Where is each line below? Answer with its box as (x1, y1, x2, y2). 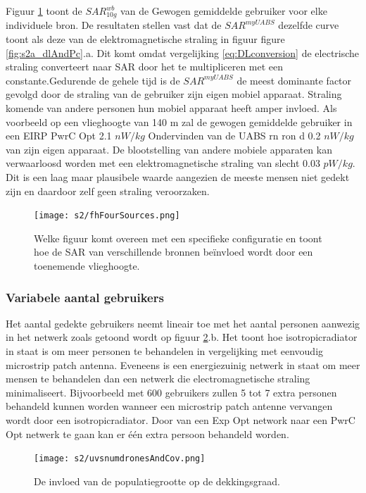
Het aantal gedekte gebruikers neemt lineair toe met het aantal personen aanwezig (6, 316, 360, 330)
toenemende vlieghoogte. (34, 258, 140, 273)
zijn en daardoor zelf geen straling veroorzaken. (6, 183, 210, 198)
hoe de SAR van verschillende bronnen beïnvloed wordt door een (34, 244, 313, 259)
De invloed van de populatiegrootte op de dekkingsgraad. (34, 473, 280, 488)
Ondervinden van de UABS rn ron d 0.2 (148, 128, 321, 143)
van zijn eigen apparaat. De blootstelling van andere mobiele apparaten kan (6, 142, 332, 156)
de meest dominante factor (236, 73, 352, 87)
